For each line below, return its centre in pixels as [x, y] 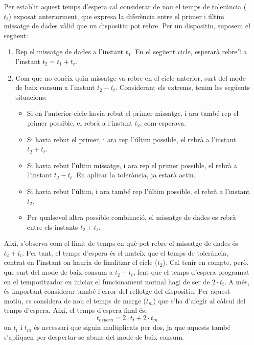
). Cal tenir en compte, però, [206, 262]
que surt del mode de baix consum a [58, 272]
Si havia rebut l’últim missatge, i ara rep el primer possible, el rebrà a [132, 165]
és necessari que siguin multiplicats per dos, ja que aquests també [132, 327]
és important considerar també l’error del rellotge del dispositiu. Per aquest [117, 291]
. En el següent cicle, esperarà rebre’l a [189, 52]
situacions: [31, 97]
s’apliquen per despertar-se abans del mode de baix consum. [94, 337]
